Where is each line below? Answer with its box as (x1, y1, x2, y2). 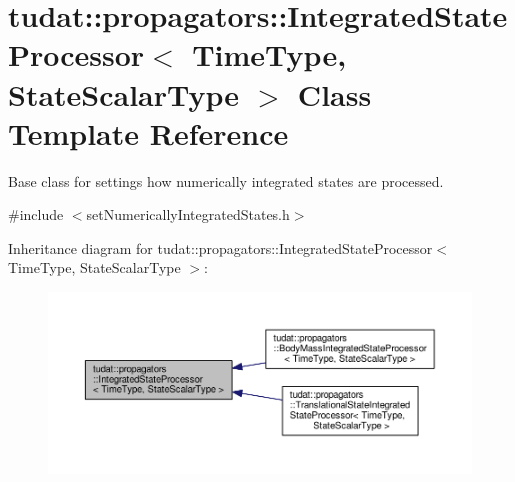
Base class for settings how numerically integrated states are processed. (8, 170, 444, 191)
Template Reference (8, 112, 289, 153)
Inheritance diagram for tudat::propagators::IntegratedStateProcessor (8, 237, 433, 258)
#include (8, 204, 64, 225)
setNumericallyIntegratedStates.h (86, 204, 290, 225)
